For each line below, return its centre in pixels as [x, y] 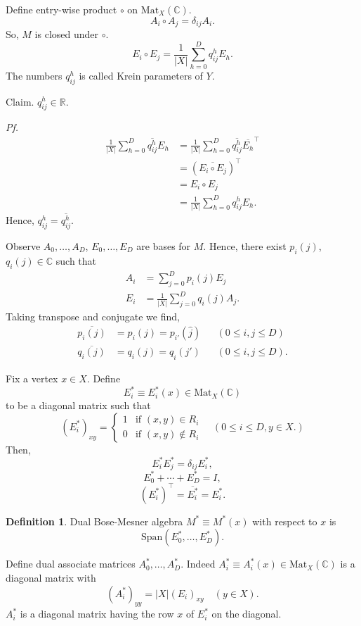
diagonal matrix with [51, 577]
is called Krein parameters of [141, 75]
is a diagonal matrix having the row [97, 614]
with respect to [285, 521]
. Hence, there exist [245, 245]
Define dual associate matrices [71, 564]
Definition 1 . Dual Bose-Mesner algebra [94, 521]
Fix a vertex [32, 378]
